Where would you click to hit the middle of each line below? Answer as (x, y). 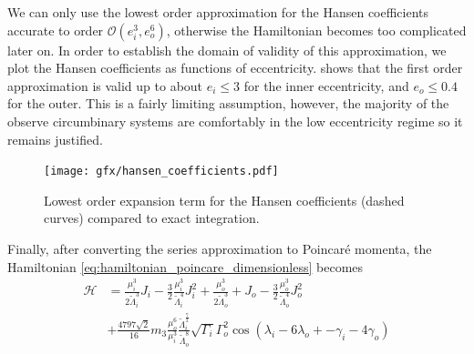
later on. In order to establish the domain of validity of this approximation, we (227, 50)
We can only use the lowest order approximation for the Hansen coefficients (218, 12)
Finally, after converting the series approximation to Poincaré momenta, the (220, 248)
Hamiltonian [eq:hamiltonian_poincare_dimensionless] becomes (185, 266)
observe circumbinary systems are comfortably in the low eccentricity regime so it (235, 121)
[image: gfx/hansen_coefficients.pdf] (161, 172)
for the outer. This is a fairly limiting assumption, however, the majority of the (228, 103)
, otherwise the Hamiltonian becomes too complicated (316, 30)
